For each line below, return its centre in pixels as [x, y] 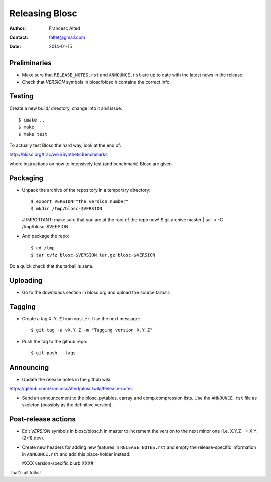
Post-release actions [43, 419]
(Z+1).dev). [33, 438]
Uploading [26, 280]
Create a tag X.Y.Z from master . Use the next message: [81, 318]
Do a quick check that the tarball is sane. [51, 266]
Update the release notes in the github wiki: [67, 379]
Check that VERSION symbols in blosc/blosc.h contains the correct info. [96, 82]
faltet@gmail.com [67, 37]
